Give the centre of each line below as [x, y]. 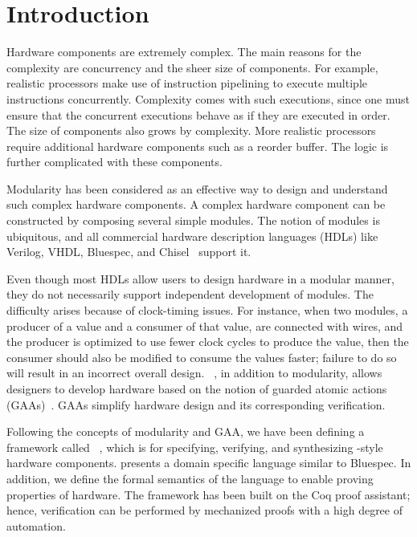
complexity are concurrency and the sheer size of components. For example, [192, 67]
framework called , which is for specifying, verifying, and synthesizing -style [195, 447]
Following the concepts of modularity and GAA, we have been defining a [186, 431]
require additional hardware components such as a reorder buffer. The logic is [198, 146]
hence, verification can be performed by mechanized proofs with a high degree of [204, 510]
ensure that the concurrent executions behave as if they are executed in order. [198, 114]
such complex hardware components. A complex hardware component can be [196, 204]
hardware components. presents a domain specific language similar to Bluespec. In [209, 463]
